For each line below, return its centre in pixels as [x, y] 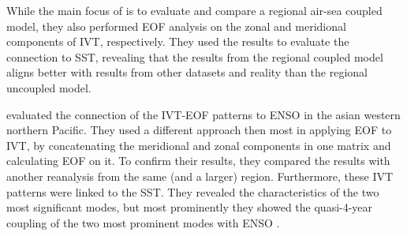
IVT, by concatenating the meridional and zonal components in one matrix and [199, 145]
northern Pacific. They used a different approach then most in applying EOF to [199, 130]
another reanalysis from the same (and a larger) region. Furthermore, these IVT [200, 176]
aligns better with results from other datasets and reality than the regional [187, 72]
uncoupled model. [49, 87]
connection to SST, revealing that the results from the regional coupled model [195, 56]
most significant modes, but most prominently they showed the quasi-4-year [190, 207]
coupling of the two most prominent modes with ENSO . [143, 222]
